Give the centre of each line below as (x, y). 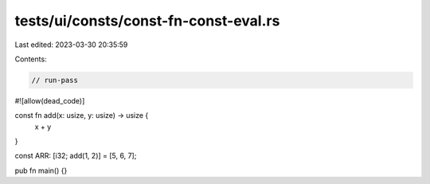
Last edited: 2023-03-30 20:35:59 (71, 45)
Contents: (31, 59)
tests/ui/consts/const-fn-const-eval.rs (147, 21)
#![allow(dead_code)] (50, 100)
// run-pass (55, 80)
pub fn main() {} (41, 170)
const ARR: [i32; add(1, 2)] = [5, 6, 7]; (76, 156)
